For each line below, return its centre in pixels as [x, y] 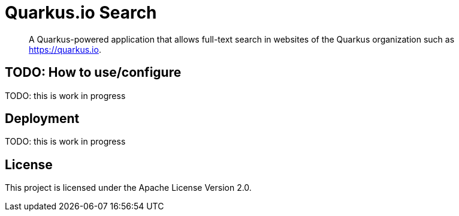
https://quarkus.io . [65, 49]
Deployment [42, 119]
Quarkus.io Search [81, 13]
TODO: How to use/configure [93, 73]
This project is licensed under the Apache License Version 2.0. [128, 188]
